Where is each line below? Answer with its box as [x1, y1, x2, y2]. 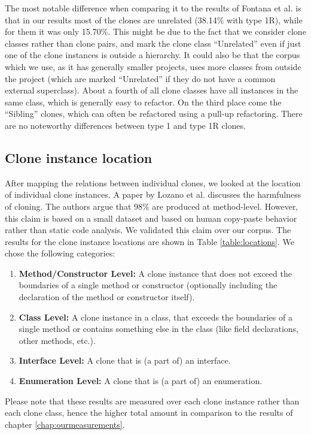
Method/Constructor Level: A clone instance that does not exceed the [19, 267, 292, 279]
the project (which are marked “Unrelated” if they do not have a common [5, 72, 276, 84]
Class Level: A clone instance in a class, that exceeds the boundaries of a [19, 310, 292, 323]
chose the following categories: [5, 247, 115, 259]
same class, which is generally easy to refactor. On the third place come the [5, 95, 282, 108]
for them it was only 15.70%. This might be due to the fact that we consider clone [5, 25, 306, 38]
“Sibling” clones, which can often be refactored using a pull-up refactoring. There [5, 107, 303, 120]
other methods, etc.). [19, 334, 96, 346]
